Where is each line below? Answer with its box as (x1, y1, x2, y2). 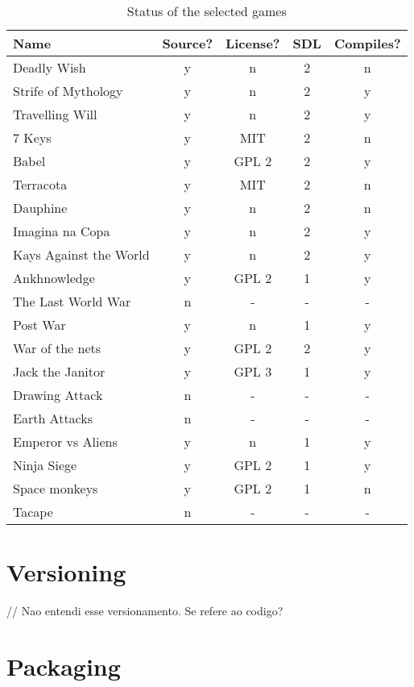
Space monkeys (13, 479, 98, 498)
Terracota (13, 175, 68, 194)
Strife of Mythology (13, 81, 123, 100)
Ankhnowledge (13, 269, 95, 287)
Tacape (13, 502, 53, 521)
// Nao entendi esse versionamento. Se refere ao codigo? (6, 602, 284, 619)
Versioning (6, 556, 126, 589)
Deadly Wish (13, 58, 86, 77)
